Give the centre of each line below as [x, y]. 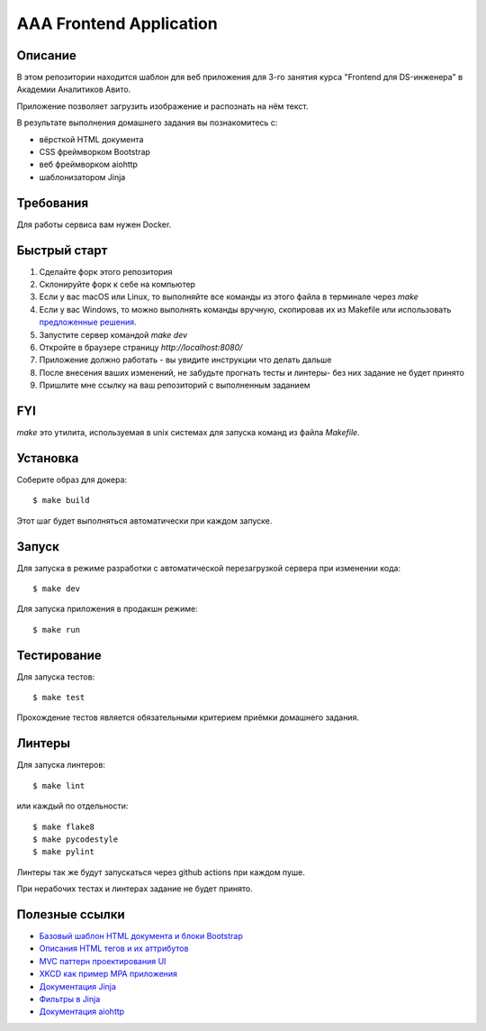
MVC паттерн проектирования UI [103, 961]
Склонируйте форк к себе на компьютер [117, 284]
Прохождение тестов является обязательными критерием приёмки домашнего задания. [188, 717]
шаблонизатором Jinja [82, 177]
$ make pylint [63, 852]
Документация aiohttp [82, 1012]
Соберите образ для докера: [72, 479]
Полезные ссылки [71, 914]
